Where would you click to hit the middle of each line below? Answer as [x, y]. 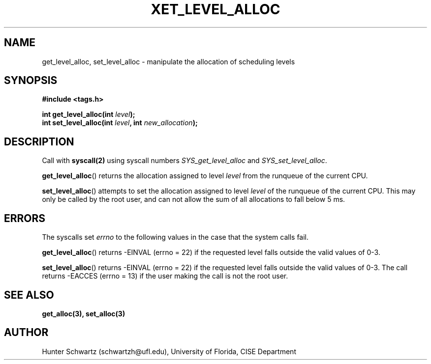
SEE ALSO [29, 295]
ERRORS [25, 218]
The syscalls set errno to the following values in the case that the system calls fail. [175, 237]
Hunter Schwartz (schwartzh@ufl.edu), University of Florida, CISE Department [169, 351]
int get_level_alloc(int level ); [89, 114]
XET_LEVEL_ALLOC [215, 9]
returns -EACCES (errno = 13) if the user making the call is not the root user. [165, 276]
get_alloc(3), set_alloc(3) [84, 313]
